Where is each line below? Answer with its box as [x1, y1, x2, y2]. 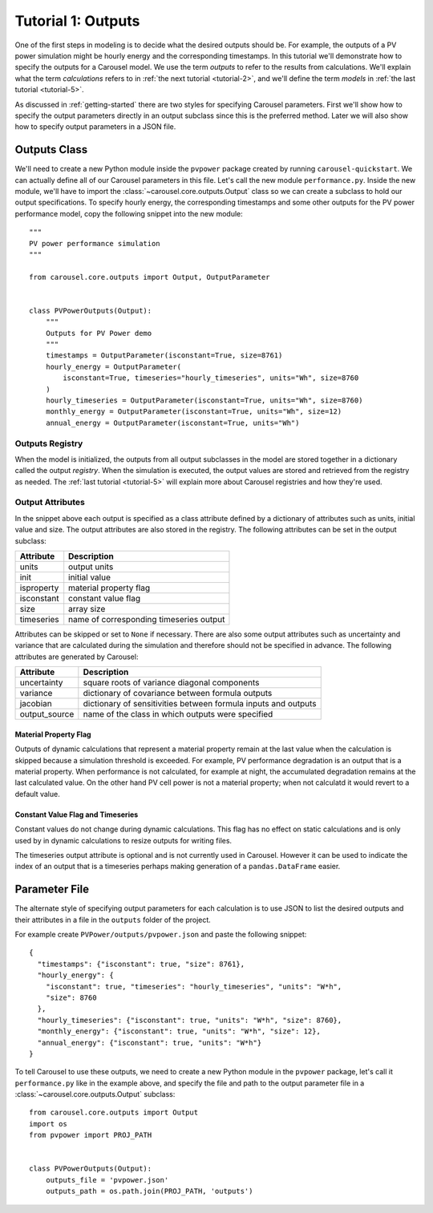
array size [68, 604, 106, 615]
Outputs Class [14, 143, 88, 156]
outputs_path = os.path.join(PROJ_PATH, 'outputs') [45, 1187, 253, 1196]
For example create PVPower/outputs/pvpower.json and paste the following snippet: [14, 930, 307, 939]
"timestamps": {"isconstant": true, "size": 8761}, [37, 959, 245, 968]
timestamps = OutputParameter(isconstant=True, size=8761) [45, 351, 283, 360]
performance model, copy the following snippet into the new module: [14, 208, 244, 218]
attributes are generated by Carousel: [14, 652, 139, 661]
